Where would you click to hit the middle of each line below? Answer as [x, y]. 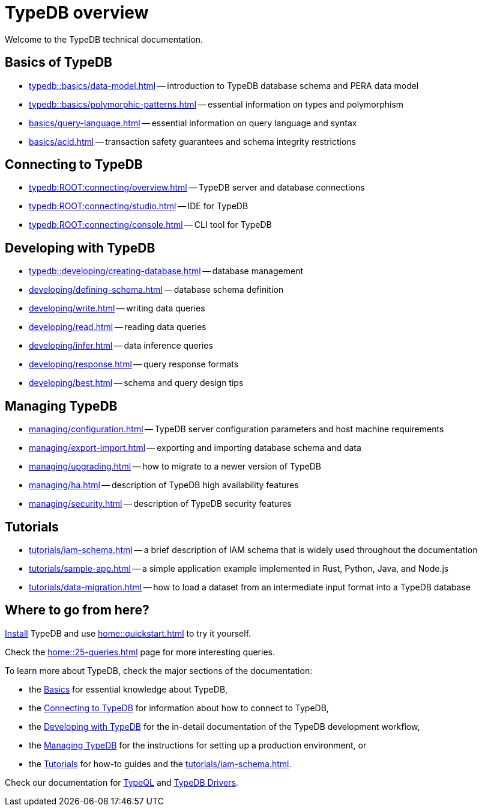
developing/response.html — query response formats [134, 364]
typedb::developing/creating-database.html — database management [166, 271]
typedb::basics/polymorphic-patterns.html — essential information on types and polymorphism [216, 104]
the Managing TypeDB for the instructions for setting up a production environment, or [198, 745]
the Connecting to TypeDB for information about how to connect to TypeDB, [179, 708]
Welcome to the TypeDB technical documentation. [104, 39]
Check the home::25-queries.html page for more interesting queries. [140, 652]
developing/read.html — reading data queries [118, 327]
